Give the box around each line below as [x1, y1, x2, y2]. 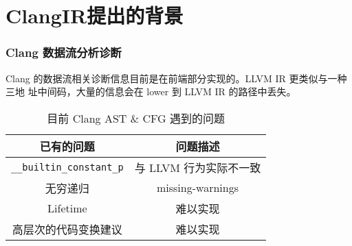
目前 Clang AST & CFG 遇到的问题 [47, 110, 225, 126]
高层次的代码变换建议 [12, 221, 122, 237]
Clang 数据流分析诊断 [5, 44, 122, 61]
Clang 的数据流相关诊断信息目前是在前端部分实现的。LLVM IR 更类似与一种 [5, 71, 347, 85]
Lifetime [47, 200, 87, 217]
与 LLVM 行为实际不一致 [134, 159, 261, 175]
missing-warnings [156, 180, 239, 196]
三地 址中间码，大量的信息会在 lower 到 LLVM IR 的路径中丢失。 [5, 84, 296, 99]
